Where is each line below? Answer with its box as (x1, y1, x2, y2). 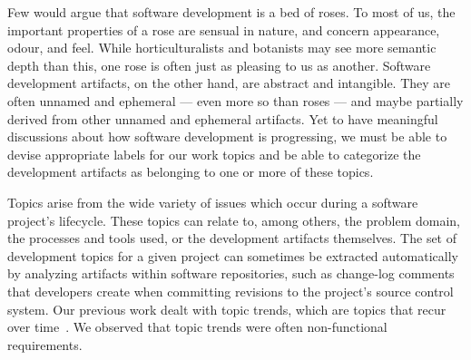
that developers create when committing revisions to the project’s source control (7, 281, 454, 300)
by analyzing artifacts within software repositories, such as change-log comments (7, 264, 455, 283)
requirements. (7, 335, 83, 354)
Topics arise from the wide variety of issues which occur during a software (7, 192, 418, 211)
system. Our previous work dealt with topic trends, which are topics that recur (7, 299, 446, 318)
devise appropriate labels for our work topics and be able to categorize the (7, 144, 421, 163)
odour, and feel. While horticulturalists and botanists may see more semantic (7, 38, 437, 57)
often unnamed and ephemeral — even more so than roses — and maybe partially (7, 91, 464, 110)
